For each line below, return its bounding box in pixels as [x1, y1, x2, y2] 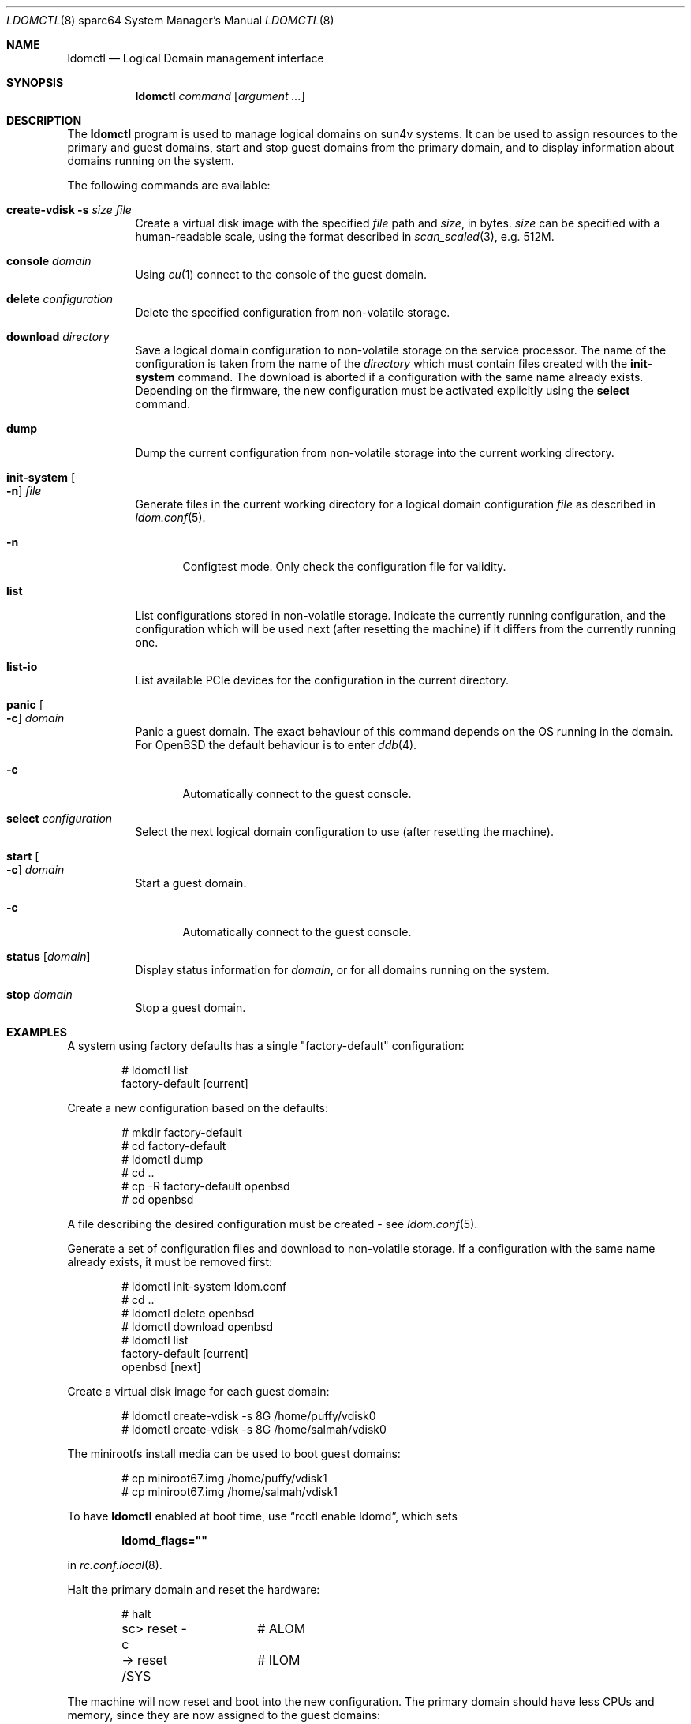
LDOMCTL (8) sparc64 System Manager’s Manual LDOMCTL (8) [6, 13, 334, 27]
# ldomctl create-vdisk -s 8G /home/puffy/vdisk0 [121, 1409, 376, 1422]
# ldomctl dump [121, 1152, 204, 1166]
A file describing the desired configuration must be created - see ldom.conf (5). [67, 1217, 478, 1231]
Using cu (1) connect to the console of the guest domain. [135, 268, 428, 281]
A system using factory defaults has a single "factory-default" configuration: [67, 1039, 465, 1052]
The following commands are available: [67, 178, 271, 192]
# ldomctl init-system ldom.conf [121, 1280, 287, 1293]
